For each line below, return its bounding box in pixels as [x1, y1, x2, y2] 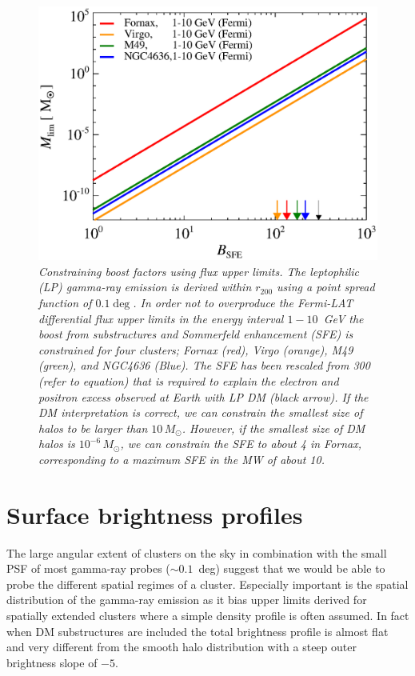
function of [38, 294, 92, 310]
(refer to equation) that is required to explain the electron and [38, 372, 339, 389]
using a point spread [277, 278, 375, 295]
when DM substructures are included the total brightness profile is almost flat [6, 622, 389, 639]
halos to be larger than [38, 419, 148, 436]
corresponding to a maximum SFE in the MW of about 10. [38, 450, 325, 467]
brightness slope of [6, 654, 98, 670]
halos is [38, 435, 75, 452]
